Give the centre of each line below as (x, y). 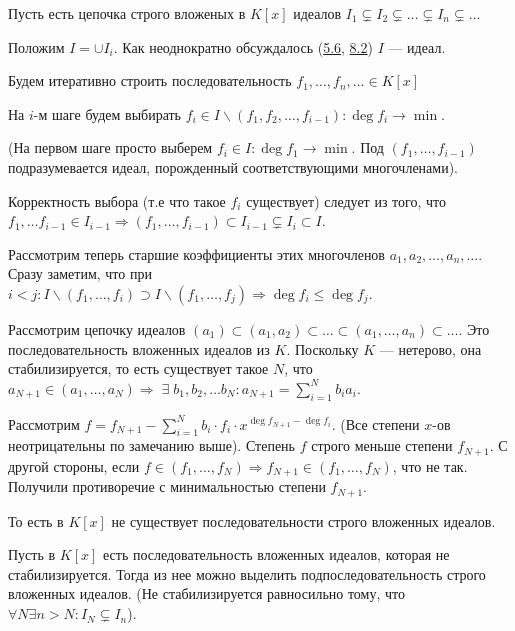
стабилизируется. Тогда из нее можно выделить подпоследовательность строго (247, 573)
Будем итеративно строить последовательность (150, 80)
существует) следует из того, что (346, 200)
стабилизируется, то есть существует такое (138, 368)
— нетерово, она (430, 348)
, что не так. (430, 465)
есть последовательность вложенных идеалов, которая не (276, 554)
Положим (36, 46)
